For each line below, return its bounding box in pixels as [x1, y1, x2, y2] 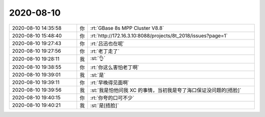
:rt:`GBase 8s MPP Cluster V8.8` [90, 24, 164, 31]
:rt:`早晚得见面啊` [90, 79, 130, 86]
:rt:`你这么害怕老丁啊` [90, 64, 139, 71]
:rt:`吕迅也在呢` [90, 40, 125, 47]
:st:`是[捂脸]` [90, 102, 119, 109]
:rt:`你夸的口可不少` [90, 94, 134, 101]
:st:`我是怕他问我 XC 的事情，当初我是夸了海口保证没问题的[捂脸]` [90, 87, 241, 94]
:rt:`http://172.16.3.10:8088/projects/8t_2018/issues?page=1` [90, 32, 228, 39]
